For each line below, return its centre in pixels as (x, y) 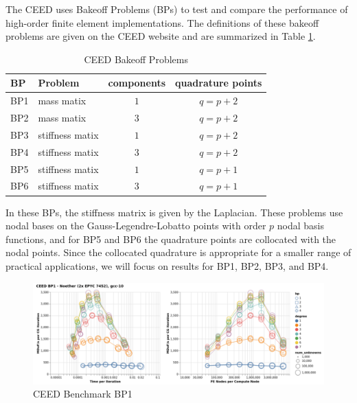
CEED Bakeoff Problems (136, 59)
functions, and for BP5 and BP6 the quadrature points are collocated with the (171, 239)
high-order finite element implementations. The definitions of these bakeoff (162, 22)
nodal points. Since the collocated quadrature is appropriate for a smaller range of (178, 252)
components (137, 83)
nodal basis (300, 226)
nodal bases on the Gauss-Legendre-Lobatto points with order (136, 226)
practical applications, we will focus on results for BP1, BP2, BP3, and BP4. (167, 265)
